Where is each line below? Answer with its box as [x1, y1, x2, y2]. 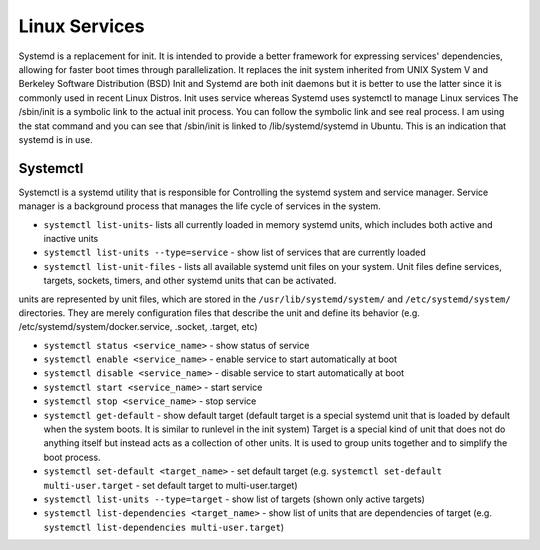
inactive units [43, 232, 99, 244]
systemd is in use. [18, 133, 94, 145]
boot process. [43, 451, 101, 463]
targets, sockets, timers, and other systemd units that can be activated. [43, 275, 337, 287]
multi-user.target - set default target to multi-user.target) [43, 479, 299, 491]
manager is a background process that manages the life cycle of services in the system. [18, 200, 382, 212]
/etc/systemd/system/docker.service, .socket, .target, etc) [18, 321, 259, 333]
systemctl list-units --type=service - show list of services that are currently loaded [43, 246, 426, 259]
